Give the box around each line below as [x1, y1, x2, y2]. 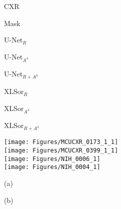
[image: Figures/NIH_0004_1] [4, 163, 101, 171]
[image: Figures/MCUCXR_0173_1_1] [4, 138, 119, 146]
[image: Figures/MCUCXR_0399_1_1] [4, 147, 119, 154]
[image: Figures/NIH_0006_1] [4, 155, 101, 162]
